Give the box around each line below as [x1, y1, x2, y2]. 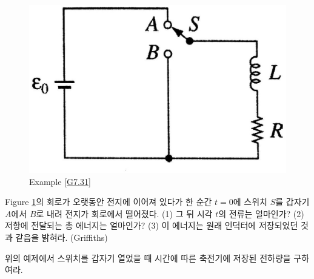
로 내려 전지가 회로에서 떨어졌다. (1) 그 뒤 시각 [36, 207, 213, 220]
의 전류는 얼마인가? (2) [218, 207, 304, 220]
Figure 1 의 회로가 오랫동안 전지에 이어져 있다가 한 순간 [5, 195, 212, 208]
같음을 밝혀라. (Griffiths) [15, 230, 108, 243]
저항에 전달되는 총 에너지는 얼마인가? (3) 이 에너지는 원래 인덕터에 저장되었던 [5, 219, 298, 232]
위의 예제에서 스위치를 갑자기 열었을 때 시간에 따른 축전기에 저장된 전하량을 [5, 251, 291, 264]
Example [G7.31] [29, 175, 91, 187]
